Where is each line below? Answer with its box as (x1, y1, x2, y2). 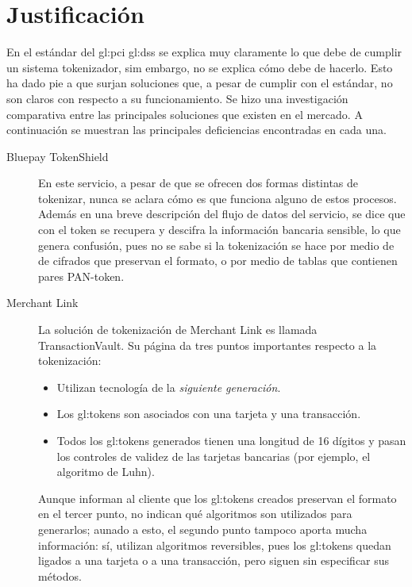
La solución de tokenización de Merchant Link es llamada (38, 321, 318, 338)
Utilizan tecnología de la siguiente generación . (56, 378, 281, 395)
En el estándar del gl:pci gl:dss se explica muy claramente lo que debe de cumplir (6, 44, 402, 60)
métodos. (38, 567, 82, 584)
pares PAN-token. (38, 267, 125, 284)
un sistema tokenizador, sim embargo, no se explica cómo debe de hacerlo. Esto (6, 59, 393, 75)
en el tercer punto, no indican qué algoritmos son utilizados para (38, 505, 352, 522)
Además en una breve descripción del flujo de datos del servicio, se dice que (38, 205, 406, 222)
